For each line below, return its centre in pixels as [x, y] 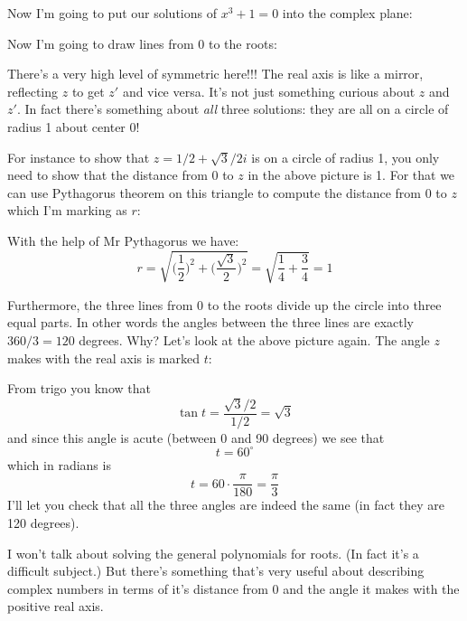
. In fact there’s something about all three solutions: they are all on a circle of [233, 109]
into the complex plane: [347, 13]
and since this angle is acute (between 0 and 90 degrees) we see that [196, 437]
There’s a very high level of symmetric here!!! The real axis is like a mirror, [215, 74]
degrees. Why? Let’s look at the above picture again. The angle [254, 340]
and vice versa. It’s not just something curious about [269, 91]
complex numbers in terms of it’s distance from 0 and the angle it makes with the [233, 588]
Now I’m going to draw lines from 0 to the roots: [142, 43]
